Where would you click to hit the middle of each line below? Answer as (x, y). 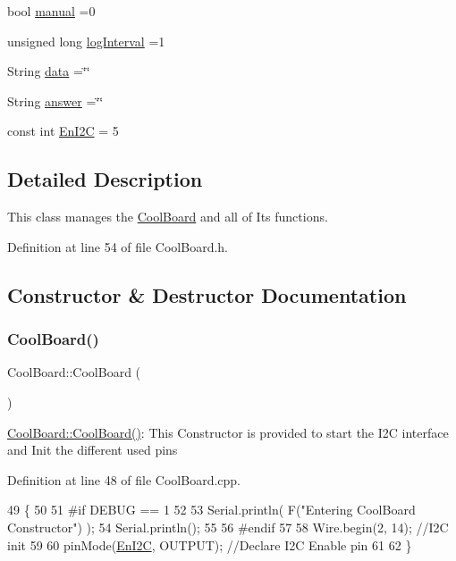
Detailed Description (105, 179)
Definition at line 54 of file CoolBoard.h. (118, 246)
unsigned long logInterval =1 (86, 41)
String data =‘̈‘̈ (49, 71)
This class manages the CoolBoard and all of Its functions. (168, 217)
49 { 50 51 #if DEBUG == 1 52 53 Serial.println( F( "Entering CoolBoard (211, 510)
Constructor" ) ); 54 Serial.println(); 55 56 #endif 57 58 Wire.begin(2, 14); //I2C (228, 527)
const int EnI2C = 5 (63, 131)
